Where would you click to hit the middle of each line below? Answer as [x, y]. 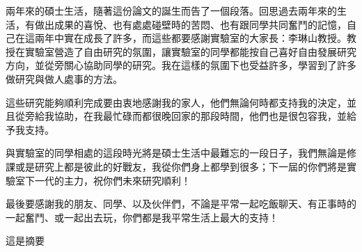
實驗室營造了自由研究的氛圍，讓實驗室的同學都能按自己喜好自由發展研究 [190, 51]
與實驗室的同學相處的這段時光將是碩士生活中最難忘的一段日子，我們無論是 [176, 153]
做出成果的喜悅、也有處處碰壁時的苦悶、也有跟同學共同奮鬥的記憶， [190, 24]
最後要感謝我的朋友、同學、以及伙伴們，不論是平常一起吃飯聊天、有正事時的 [181, 204]
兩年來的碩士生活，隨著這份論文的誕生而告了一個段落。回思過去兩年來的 [171, 10]
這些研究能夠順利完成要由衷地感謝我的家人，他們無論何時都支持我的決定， [176, 102]
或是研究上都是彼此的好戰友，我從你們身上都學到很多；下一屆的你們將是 [181, 166]
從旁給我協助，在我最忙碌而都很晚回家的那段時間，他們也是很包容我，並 [181, 116]
